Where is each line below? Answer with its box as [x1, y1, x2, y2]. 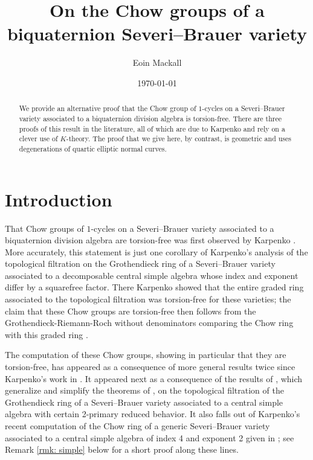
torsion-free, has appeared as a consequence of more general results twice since [5, 360, 295, 373]
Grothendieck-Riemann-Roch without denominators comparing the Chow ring [5, 316, 294, 329]
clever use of [19, 133, 58, 144]
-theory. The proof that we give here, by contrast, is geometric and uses [66, 133, 292, 144]
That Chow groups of [5, 222, 84, 234]
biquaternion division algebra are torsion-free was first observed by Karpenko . [5, 234, 296, 246]
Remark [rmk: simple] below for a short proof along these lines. [5, 443, 239, 456]
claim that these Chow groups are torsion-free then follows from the [5, 304, 256, 317]
